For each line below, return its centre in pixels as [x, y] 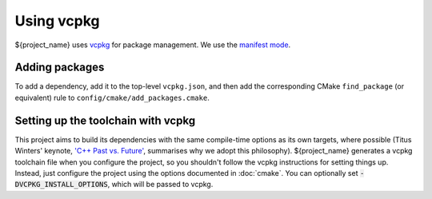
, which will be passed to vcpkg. [160, 185]
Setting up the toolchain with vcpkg [105, 120]
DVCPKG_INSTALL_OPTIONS [61, 185]
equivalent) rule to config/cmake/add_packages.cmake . [112, 98]
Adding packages [60, 68]
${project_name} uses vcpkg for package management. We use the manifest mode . [153, 45]
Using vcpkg [57, 21]
